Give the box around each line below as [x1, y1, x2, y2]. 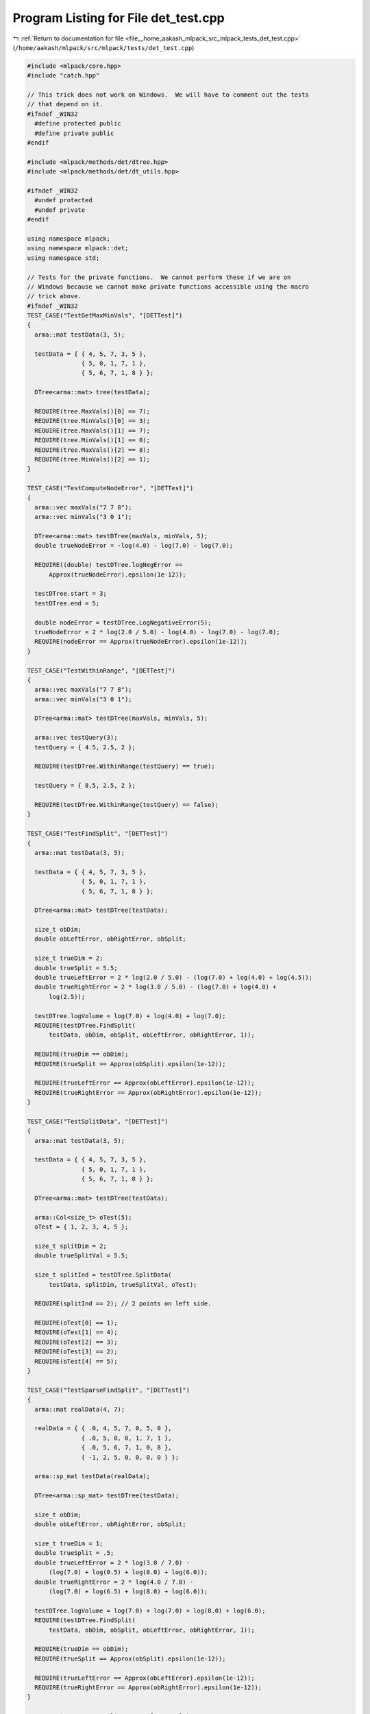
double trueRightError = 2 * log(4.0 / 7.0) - [34, 1578, 194, 1586]
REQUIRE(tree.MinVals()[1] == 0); [34, 436, 151, 444]
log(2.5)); [49, 993, 86, 1000]
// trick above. [27, 292, 82, 300]
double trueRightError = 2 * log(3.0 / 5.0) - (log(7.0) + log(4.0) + [34, 983, 277, 991]
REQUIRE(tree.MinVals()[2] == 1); [34, 455, 151, 463]
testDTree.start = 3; [34, 590, 108, 598]
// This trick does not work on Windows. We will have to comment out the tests [27, 91, 310, 99]
